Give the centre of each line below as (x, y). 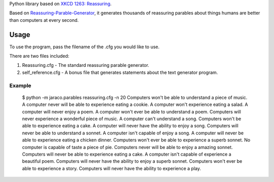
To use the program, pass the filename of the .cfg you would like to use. (84, 47)
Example (20, 85)
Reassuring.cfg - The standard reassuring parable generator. (86, 65)
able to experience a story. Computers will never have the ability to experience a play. (112, 168)
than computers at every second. (44, 20)
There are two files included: (39, 56)
